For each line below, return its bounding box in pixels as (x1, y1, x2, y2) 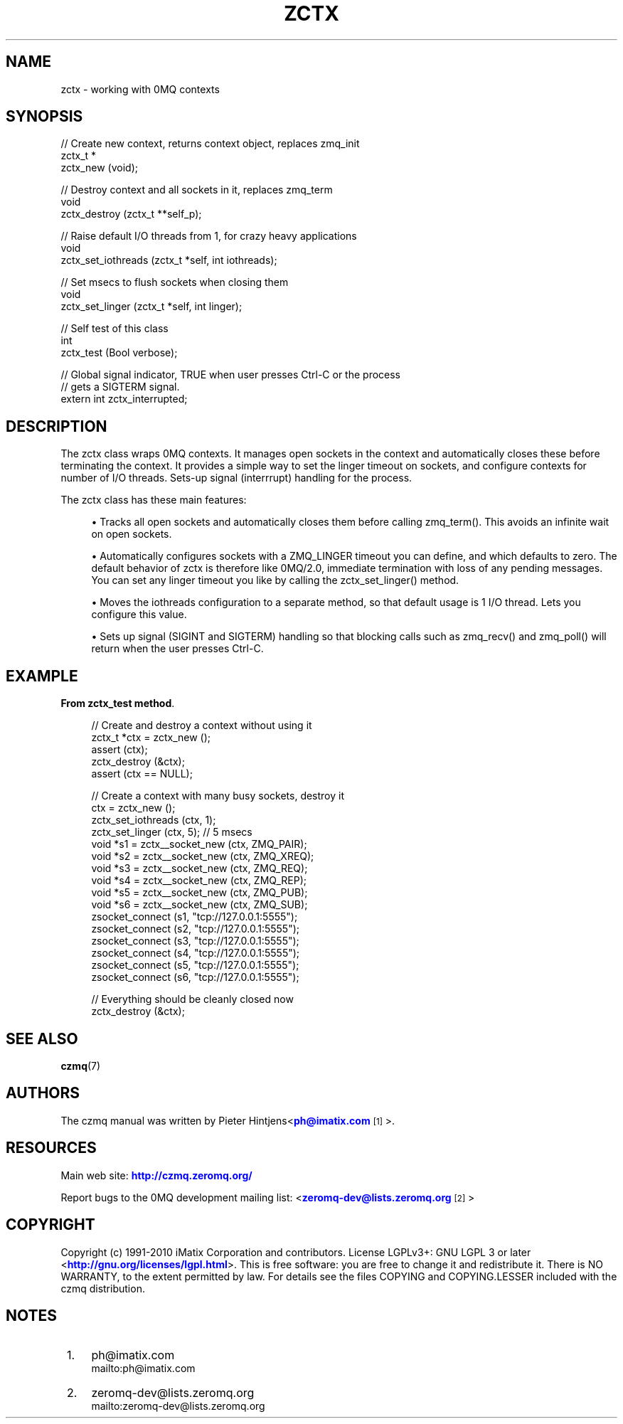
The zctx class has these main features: (60, 494, 247, 506)
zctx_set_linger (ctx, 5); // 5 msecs (91, 826, 252, 839)
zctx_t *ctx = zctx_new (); (91, 731, 211, 744)
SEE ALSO (6, 1029, 78, 1048)
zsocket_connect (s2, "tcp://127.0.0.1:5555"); (91, 923, 300, 935)
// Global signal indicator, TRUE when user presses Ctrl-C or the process (60, 368, 400, 381)
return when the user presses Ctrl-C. (91, 642, 264, 655)
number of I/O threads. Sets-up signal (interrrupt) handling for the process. (60, 472, 412, 484)
